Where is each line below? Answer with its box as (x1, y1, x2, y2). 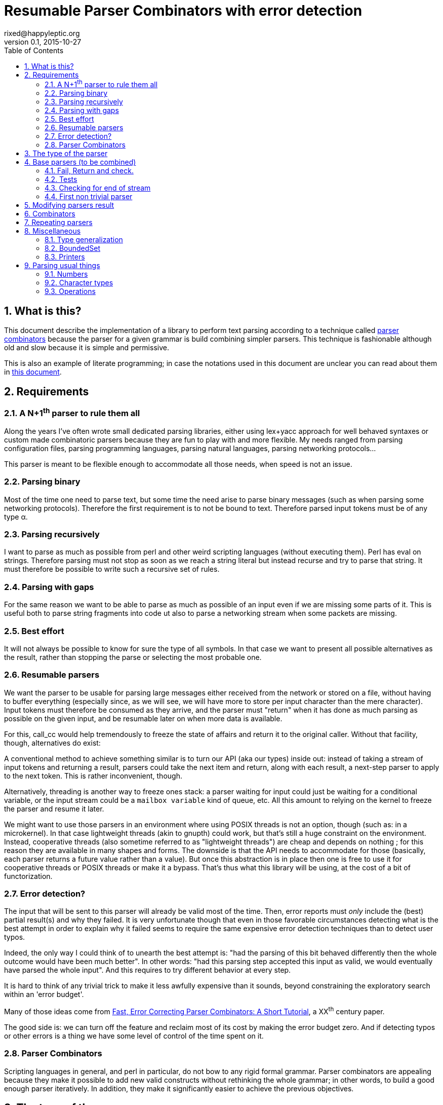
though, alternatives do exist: (4, 738, 101, 747)
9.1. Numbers (45, 270, 88, 279)
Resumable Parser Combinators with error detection (4, 2, 363, 19)
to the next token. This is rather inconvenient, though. (4, 771, 182, 780)
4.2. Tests (45, 175, 77, 184)
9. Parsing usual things (24, 261, 100, 270)
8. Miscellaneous (24, 227, 81, 236)
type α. (4, 512, 28, 521)
